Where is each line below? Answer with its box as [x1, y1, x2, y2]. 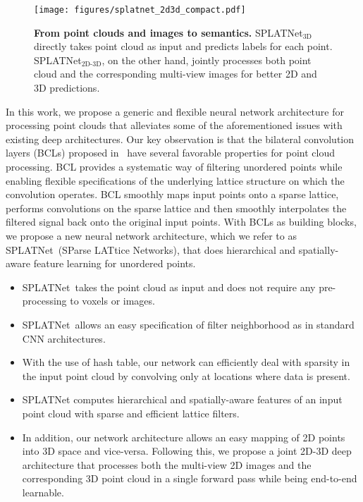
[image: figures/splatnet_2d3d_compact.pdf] [34, 5, 246, 15]
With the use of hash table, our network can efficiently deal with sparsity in [22, 355, 350, 369]
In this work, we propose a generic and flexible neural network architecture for [6, 104, 344, 118]
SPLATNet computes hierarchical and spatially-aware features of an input [22, 392, 343, 407]
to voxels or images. [70, 293, 155, 308]
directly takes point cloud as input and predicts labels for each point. [34, 39, 333, 54]
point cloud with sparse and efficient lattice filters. [22, 405, 240, 420]
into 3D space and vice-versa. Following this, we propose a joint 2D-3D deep [22, 443, 352, 458]
